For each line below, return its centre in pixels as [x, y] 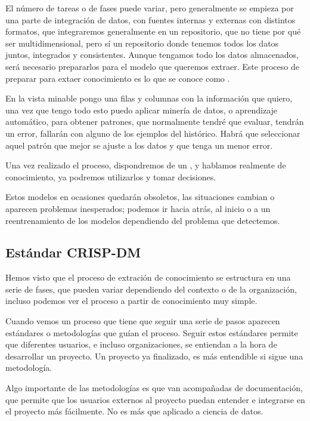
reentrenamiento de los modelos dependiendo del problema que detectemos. [143, 220]
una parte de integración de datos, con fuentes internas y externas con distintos [151, 19]
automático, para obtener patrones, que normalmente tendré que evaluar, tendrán [155, 122]
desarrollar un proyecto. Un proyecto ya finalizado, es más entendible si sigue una [154, 356]
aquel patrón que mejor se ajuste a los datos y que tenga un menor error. [139, 145]
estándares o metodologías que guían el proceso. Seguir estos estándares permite [152, 332]
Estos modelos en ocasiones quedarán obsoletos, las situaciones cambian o [140, 197]
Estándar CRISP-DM [73, 252]
